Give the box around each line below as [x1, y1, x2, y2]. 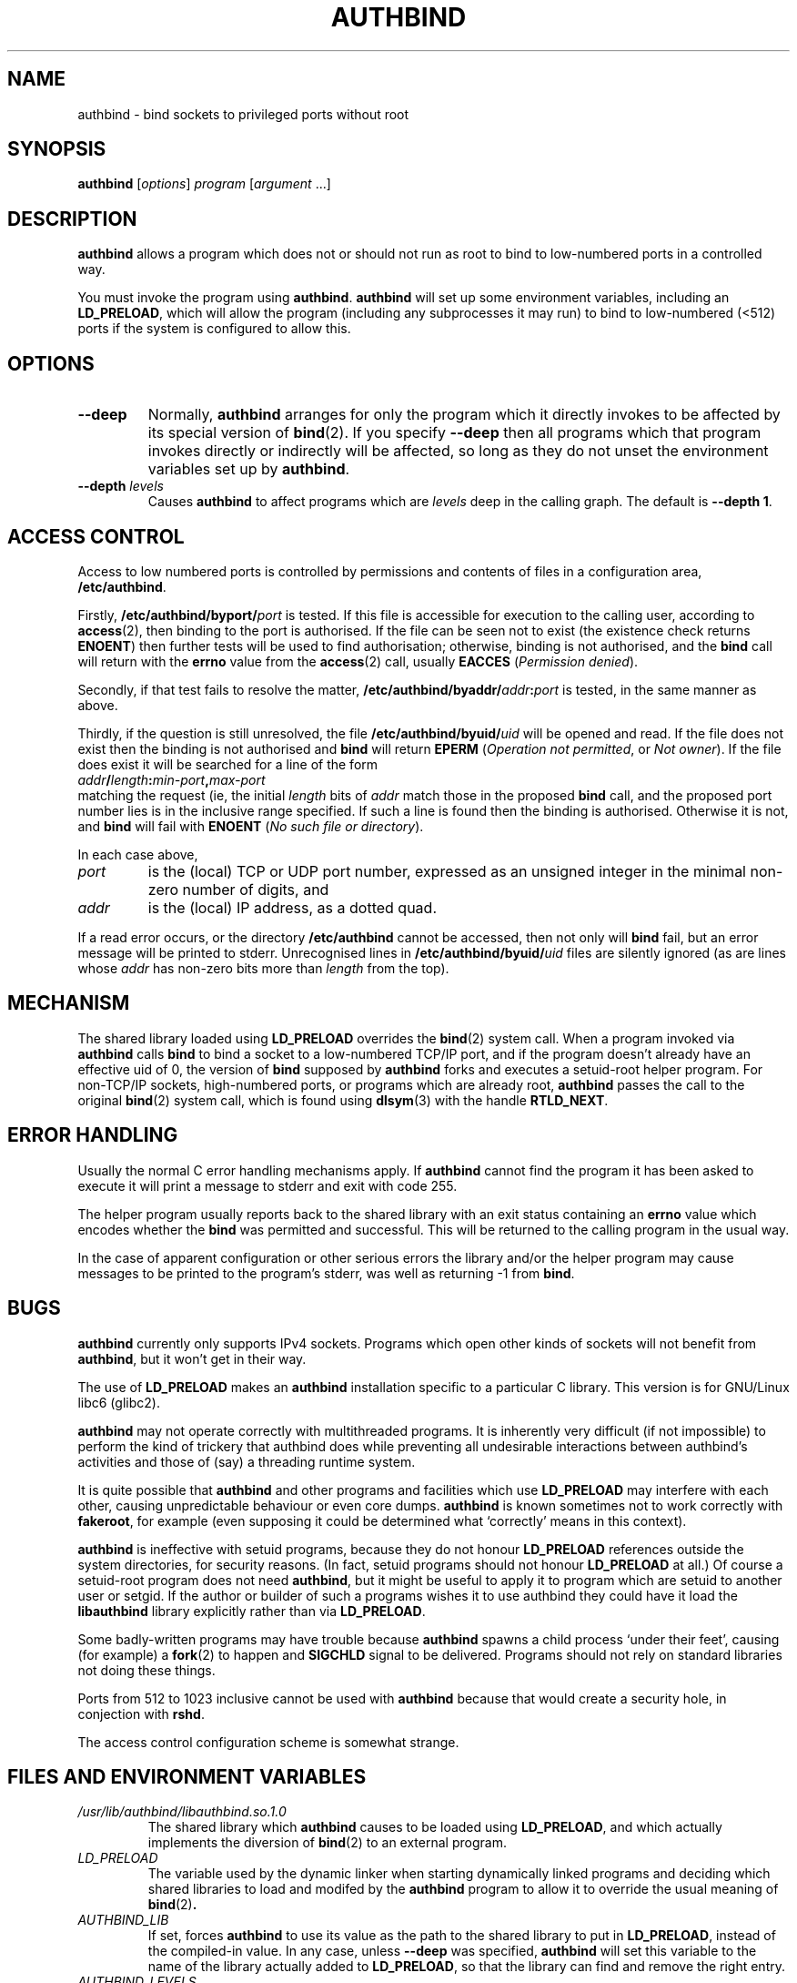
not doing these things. [77, 1662, 216, 1678]
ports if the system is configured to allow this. [77, 320, 351, 337]
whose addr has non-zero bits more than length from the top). [77, 960, 449, 976]
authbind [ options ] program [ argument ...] [77, 176, 331, 192]
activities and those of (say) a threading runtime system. [77, 1453, 416, 1469]
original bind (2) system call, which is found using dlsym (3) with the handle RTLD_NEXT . [77, 1092, 609, 1108]
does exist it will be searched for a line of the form [77, 756, 378, 772]
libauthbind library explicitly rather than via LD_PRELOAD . [77, 1602, 426, 1619]
